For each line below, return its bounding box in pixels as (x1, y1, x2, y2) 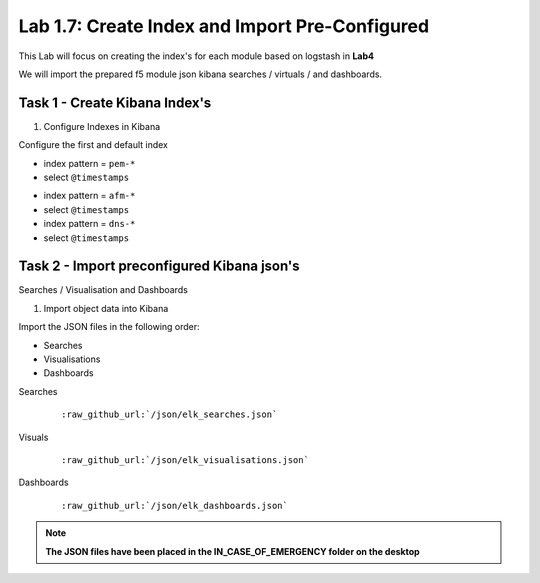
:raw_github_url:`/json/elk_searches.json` (61, 409, 278, 420)
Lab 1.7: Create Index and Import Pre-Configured (18, 15, 430, 37)
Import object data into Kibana (43, 302, 169, 314)
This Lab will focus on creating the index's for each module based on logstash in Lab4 (18, 50, 375, 62)
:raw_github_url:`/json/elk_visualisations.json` (61, 455, 310, 465)
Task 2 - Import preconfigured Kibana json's (18, 258, 300, 275)
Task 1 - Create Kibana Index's (18, 94, 212, 111)
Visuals (18, 431, 49, 443)
